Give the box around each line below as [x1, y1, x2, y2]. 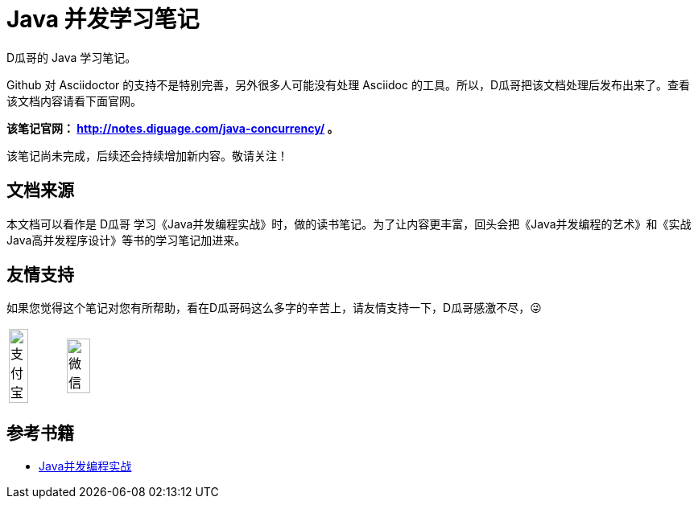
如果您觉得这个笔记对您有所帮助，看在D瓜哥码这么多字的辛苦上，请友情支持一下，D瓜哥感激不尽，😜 [6, 301, 542, 315]
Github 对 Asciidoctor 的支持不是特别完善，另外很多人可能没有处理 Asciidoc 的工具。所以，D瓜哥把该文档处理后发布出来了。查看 [6, 77, 691, 92]
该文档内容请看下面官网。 [6, 93, 142, 108]
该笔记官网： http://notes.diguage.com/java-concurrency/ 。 [6, 121, 339, 135]
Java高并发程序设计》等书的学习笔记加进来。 [6, 232, 246, 247]
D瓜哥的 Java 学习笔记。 [6, 50, 137, 64]
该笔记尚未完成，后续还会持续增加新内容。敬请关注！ [6, 148, 288, 162]
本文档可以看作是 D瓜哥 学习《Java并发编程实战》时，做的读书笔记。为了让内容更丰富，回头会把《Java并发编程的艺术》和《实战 [6, 216, 692, 231]
